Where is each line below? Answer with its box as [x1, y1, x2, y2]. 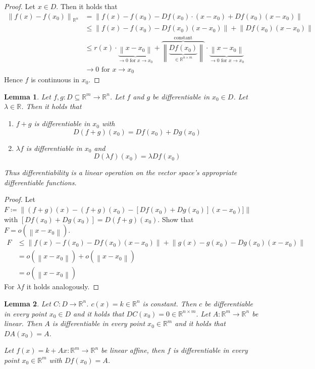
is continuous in [31, 74, 79, 85]
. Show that [157, 214, 194, 224]
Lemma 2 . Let [4, 298, 51, 308]
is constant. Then [142, 298, 197, 308]
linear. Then [4, 318, 42, 329]
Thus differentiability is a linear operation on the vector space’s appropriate [4, 167, 237, 178]
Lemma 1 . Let [4, 91, 51, 101]
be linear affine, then [101, 345, 165, 355]
